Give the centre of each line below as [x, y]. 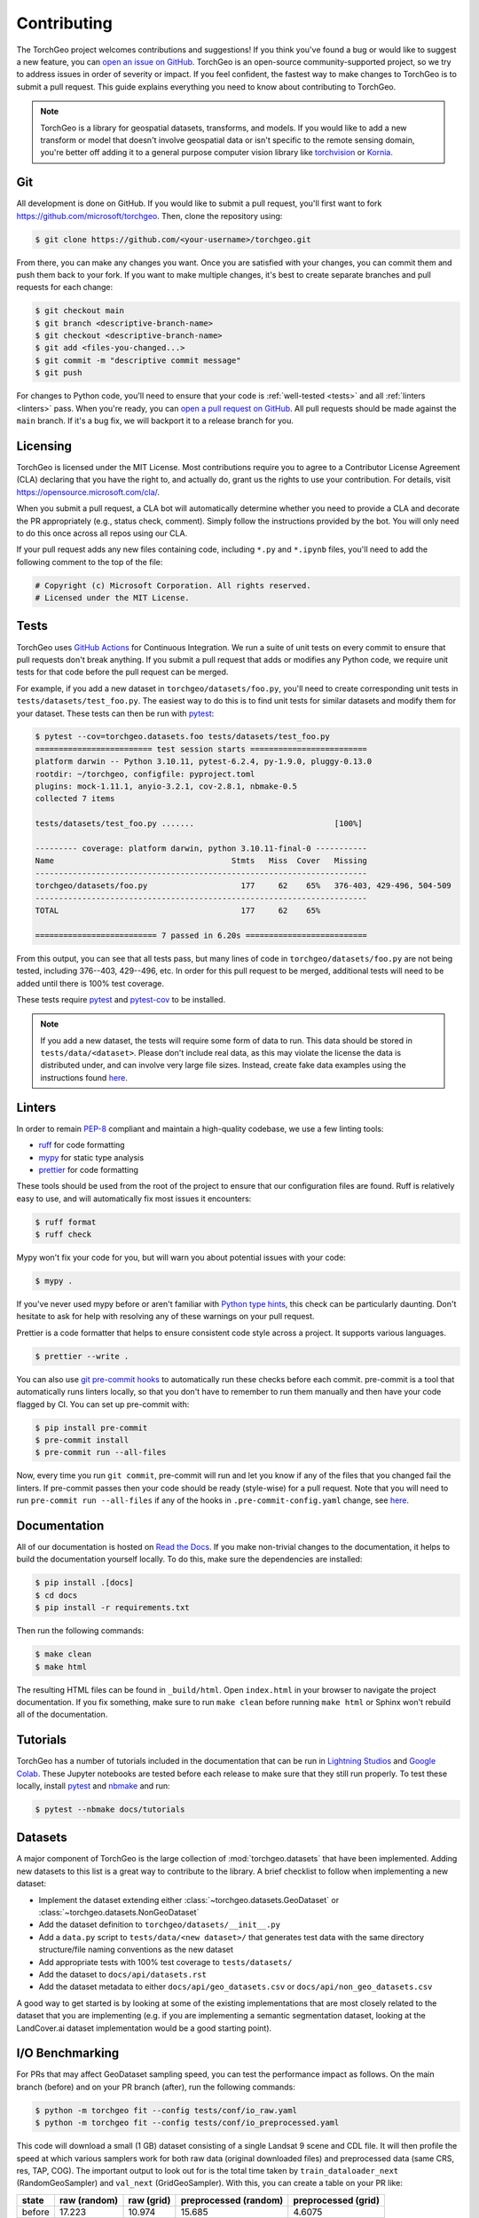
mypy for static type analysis [91, 1157]
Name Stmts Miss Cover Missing [201, 861]
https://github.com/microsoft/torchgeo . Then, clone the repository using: [149, 216]
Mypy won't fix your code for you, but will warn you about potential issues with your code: [181, 1258]
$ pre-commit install [82, 1440]
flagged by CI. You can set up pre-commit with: [103, 1404]
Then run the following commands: [80, 1631]
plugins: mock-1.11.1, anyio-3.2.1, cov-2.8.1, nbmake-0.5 [166, 787]
